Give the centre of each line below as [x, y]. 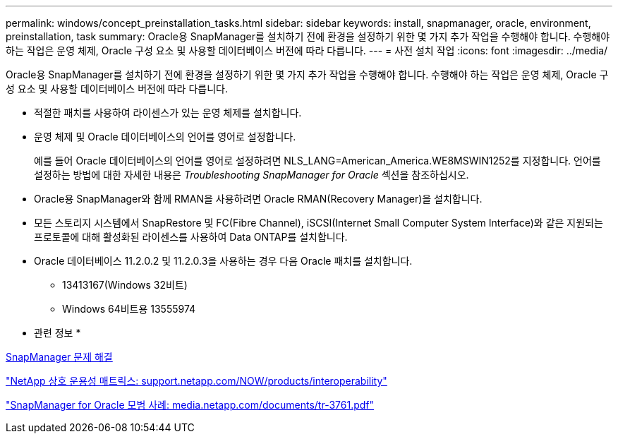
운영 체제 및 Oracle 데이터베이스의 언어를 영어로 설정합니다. [165, 137]
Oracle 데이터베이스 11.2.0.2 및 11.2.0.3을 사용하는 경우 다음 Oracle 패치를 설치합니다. [223, 261]
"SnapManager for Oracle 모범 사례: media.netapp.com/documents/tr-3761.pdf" [190, 405]
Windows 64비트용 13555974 [129, 309]
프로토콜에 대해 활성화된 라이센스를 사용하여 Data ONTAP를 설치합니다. [191, 237]
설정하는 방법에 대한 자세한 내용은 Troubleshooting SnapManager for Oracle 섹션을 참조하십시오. [252, 175]
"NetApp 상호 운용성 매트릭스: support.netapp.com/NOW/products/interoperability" [196, 381]
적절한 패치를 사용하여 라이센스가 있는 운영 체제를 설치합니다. [168, 113]
